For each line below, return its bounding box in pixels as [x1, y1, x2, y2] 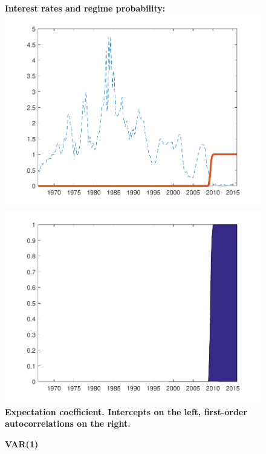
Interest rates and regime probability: [5, 2, 166, 14]
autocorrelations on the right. [5, 417, 131, 430]
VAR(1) [5, 437, 39, 450]
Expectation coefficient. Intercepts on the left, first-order [5, 405, 247, 418]
